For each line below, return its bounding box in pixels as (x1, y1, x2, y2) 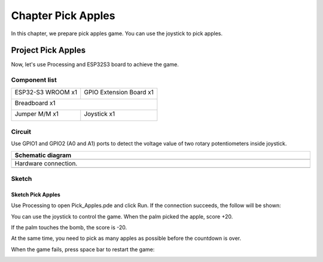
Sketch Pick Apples (11, 191, 61, 198)
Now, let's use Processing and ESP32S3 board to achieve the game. (11, 61, 179, 68)
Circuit (11, 127, 32, 135)
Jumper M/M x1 (14, 109, 59, 118)
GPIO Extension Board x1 (84, 88, 154, 96)
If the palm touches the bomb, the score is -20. (11, 224, 127, 231)
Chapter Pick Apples (11, 9, 115, 22)
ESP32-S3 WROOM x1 (14, 88, 78, 96)
